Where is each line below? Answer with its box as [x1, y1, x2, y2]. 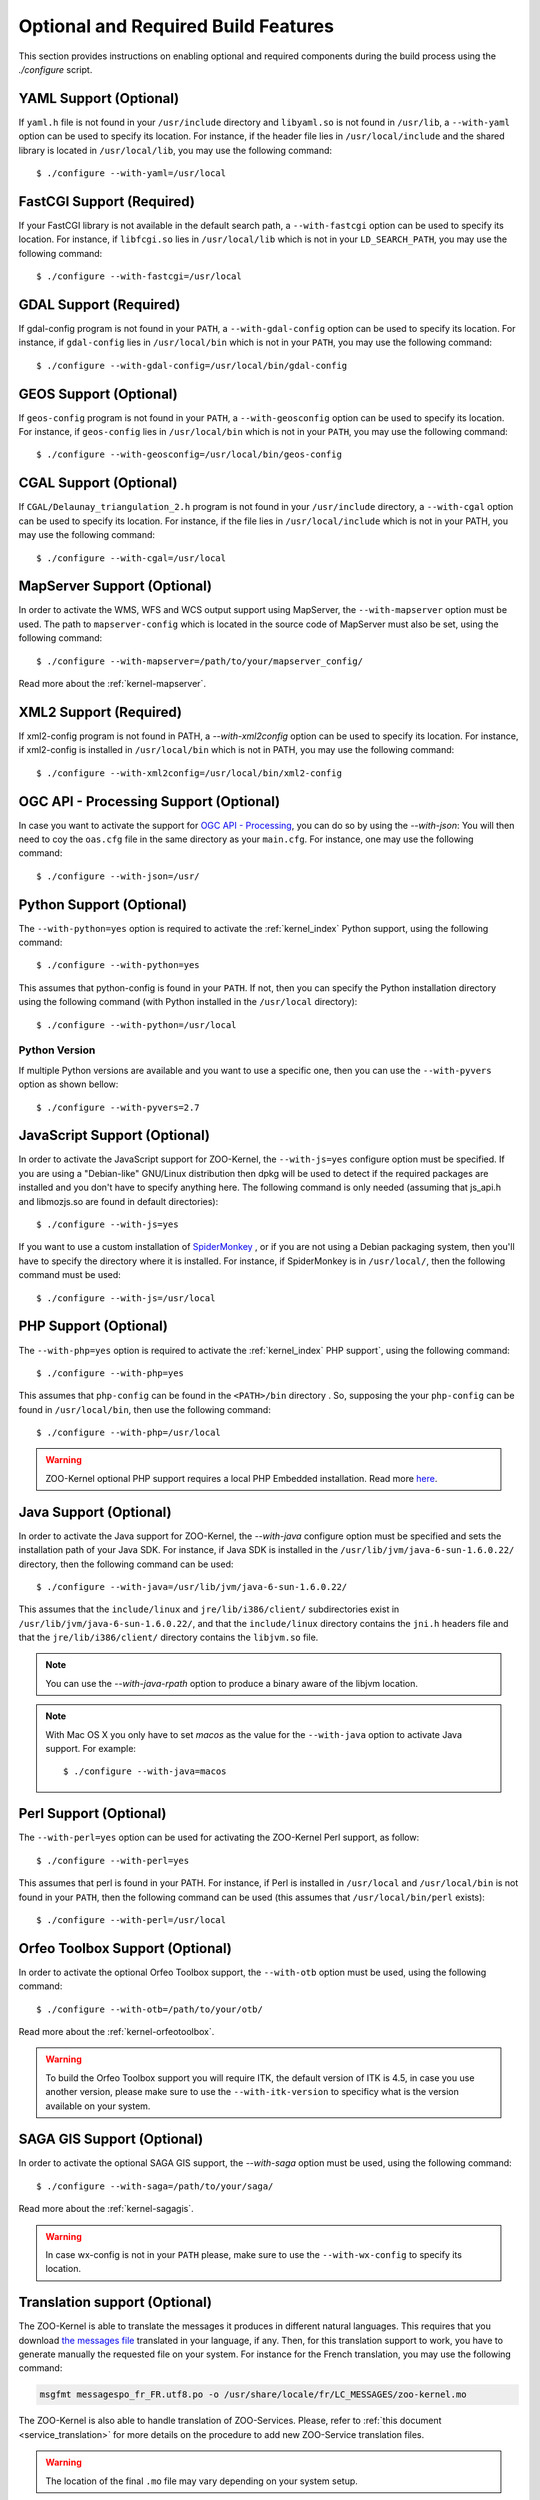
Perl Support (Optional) [18, 1805, 167, 1822]
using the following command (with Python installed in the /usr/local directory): [18, 996, 358, 1008]
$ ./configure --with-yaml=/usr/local [36, 168, 227, 179]
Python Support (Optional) [18, 896, 188, 913]
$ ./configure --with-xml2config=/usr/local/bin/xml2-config [36, 767, 342, 779]
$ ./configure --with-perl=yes [36, 1855, 190, 1866]
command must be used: [18, 1269, 122, 1281]
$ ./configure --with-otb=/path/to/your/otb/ [36, 2003, 264, 2015]
